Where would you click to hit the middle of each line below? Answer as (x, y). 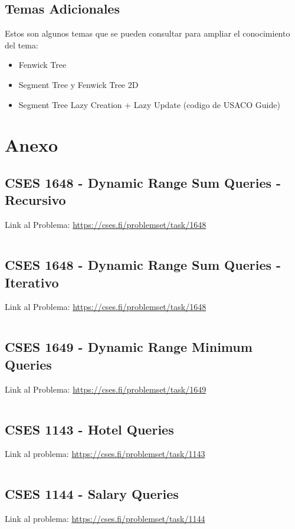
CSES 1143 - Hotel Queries (89, 429)
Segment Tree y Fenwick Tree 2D (78, 84)
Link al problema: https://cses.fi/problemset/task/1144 (105, 519)
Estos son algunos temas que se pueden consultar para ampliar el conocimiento (147, 33)
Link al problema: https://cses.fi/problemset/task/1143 (105, 454)
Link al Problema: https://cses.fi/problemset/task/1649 (106, 389)
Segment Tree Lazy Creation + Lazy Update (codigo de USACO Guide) (149, 104)
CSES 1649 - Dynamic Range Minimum (129, 347)
